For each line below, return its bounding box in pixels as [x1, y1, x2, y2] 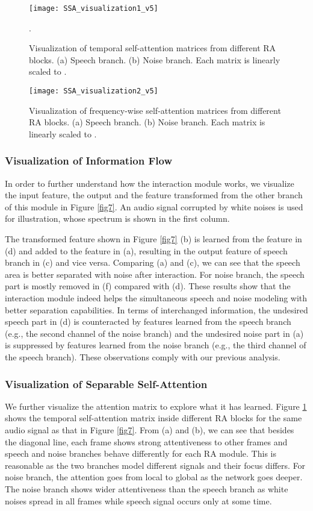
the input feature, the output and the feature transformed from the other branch [5, 189, 303, 201]
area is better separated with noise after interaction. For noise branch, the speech [5, 268, 305, 280]
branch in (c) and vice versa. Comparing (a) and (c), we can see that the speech [5, 256, 300, 269]
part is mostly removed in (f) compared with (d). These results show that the [5, 280, 291, 292]
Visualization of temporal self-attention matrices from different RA [29, 42, 276, 54]
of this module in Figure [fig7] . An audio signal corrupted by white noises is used [5, 200, 303, 213]
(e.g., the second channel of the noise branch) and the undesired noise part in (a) [5, 327, 304, 339]
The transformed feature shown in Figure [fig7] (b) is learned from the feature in [5, 233, 302, 245]
